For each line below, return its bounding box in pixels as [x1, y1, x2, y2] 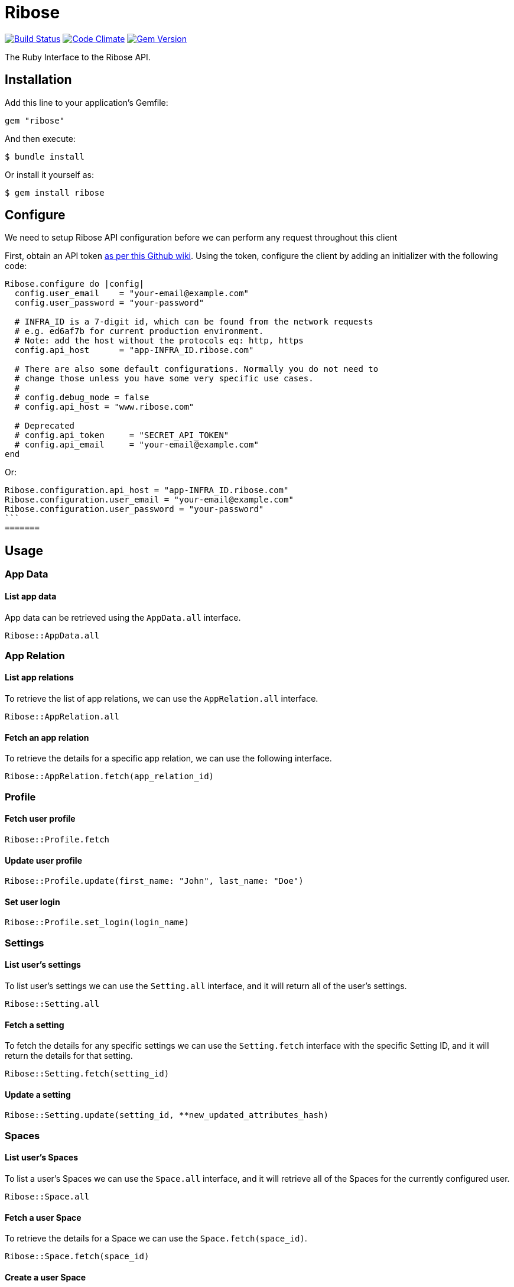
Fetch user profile [5, 813, 76, 824]
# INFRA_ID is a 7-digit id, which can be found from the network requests [14, 317, 373, 327]
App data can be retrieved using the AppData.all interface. [5, 612, 241, 623]
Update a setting [5, 1089, 71, 1100]
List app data [5, 591, 57, 601]
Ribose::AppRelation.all [5, 712, 119, 722]
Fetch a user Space [5, 1212, 82, 1223]
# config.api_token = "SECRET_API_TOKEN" [14, 430, 229, 440]
